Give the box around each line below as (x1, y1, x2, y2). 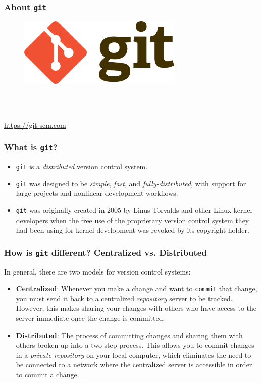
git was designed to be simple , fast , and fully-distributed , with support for (16, 178, 246, 188)
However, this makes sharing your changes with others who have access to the (16, 303, 257, 313)
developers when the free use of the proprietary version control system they (16, 214, 249, 225)
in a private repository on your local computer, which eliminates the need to (16, 349, 251, 360)
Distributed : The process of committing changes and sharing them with (16, 330, 243, 340)
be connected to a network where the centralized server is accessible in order (16, 359, 252, 370)
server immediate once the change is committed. (16, 312, 165, 323)
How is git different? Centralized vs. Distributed (4, 246, 207, 258)
